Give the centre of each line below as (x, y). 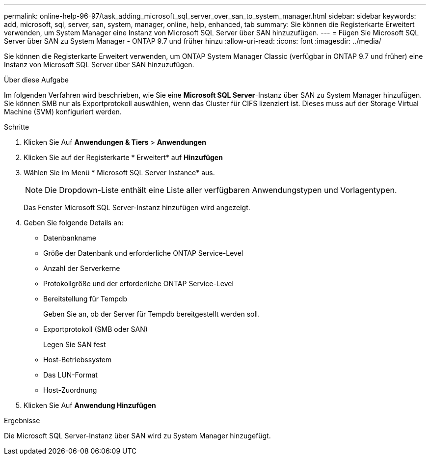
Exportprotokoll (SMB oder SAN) (95, 329)
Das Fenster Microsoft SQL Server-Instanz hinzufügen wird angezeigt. (137, 207)
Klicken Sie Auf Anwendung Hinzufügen (90, 405)
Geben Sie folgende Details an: (74, 223)
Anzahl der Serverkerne (82, 268)
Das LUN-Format (70, 375)
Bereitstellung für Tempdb (85, 299)
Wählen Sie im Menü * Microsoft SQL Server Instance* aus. (119, 173)
